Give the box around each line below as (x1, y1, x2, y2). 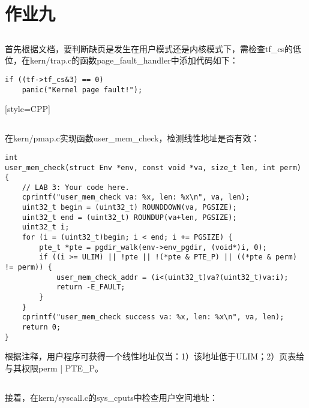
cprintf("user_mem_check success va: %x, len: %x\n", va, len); (22, 313, 284, 322)
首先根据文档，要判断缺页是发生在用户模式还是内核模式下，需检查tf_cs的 (5, 42, 293, 55)
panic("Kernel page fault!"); (22, 85, 143, 94)
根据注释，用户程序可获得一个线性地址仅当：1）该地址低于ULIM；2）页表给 (5, 350, 305, 362)
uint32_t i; (22, 223, 70, 232)
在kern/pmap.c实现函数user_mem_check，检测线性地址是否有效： (5, 132, 260, 144)
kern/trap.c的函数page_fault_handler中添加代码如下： (29, 54, 238, 67)
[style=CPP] (5, 102, 50, 115)
